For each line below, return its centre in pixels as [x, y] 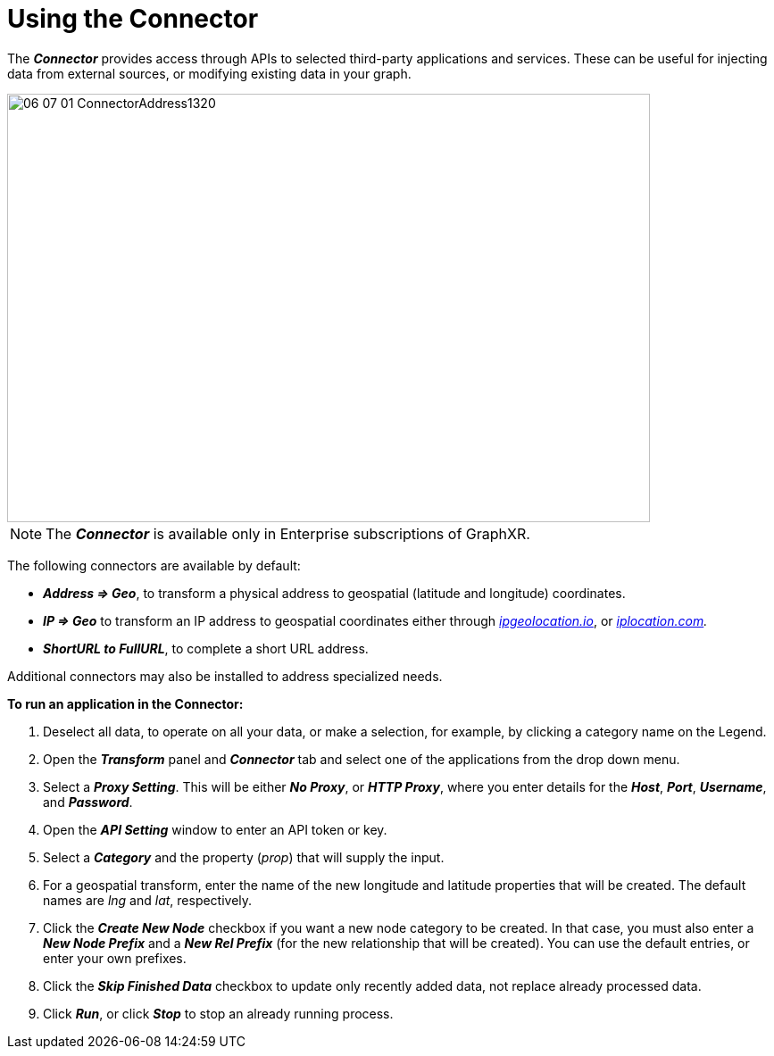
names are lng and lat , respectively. [148, 900]
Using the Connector [133, 19]
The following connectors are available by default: [154, 565]
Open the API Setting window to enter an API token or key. [215, 829]
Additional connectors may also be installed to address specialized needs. [225, 676]
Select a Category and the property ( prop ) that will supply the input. [244, 857]
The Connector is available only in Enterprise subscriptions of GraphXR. [288, 533]
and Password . [88, 802]
